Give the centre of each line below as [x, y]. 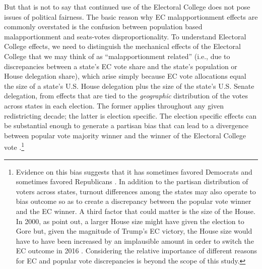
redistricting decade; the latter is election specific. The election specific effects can [130, 115]
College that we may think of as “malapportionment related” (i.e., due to [117, 56]
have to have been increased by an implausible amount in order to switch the [135, 240]
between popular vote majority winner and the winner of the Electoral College [125, 135]
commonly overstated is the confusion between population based [103, 26]
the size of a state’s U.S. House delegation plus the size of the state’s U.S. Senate [129, 86]
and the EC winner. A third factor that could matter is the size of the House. [136, 211]
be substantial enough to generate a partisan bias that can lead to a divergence [126, 125]
